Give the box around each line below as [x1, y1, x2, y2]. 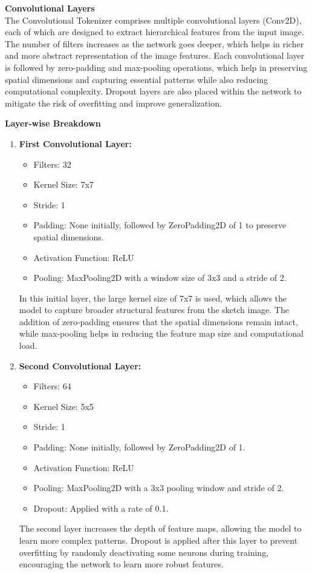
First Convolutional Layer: [19, 137, 132, 150]
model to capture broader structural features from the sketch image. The [19, 303, 289, 316]
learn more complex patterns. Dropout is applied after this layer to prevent [19, 534, 298, 546]
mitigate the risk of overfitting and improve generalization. [5, 96, 222, 109]
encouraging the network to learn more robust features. [19, 558, 224, 570]
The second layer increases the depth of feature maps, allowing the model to [19, 522, 302, 535]
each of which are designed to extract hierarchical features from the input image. [5, 25, 304, 38]
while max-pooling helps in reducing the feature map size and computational [19, 327, 304, 340]
